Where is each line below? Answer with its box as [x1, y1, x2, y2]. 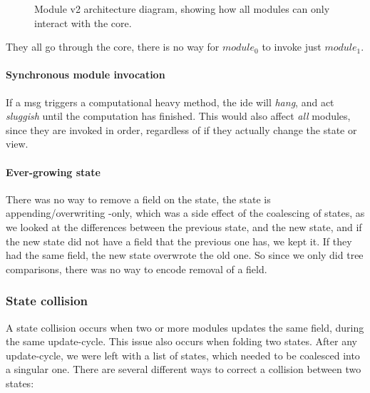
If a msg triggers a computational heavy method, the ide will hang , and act [6, 94, 334, 109]
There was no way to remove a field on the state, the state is [6, 191, 271, 206]
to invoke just [262, 39, 322, 54]
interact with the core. [34, 15, 132, 30]
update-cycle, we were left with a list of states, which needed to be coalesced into [6, 347, 360, 362]
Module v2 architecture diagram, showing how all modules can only [34, 1, 330, 16]
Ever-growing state [6, 164, 101, 179]
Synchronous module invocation [6, 67, 165, 82]
